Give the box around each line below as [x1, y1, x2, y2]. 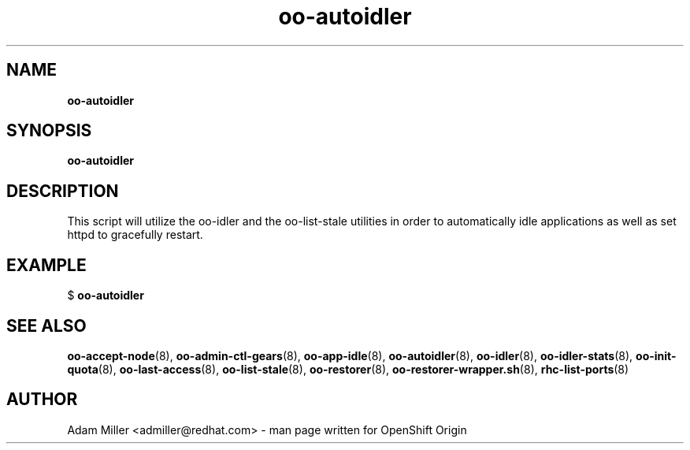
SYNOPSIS [6, 121, 92, 141]
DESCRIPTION [6, 180, 119, 201]
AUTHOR [6, 389, 78, 410]
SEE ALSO [6, 315, 87, 336]
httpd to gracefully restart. [67, 228, 203, 242]
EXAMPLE [6, 255, 87, 275]
